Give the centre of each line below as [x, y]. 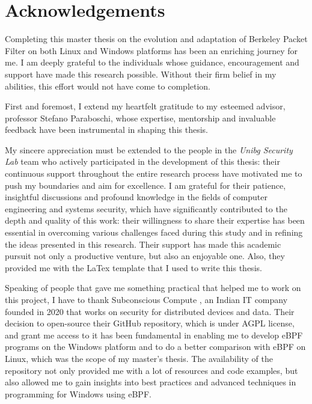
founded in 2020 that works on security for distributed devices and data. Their [150, 311]
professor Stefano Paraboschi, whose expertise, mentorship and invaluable [140, 118]
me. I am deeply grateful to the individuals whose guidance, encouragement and [152, 62]
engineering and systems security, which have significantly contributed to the [146, 208]
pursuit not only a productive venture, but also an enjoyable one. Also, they [145, 256]
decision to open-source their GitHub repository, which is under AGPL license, [150, 323]
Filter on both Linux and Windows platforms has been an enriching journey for [151, 50]
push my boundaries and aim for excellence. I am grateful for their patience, [145, 185]
